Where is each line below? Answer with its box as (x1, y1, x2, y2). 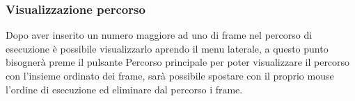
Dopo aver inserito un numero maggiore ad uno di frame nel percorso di (6, 28, 313, 42)
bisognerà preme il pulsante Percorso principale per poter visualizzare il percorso (6, 55, 350, 69)
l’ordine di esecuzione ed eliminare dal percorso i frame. (6, 82, 243, 96)
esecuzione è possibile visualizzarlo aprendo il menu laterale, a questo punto (6, 41, 329, 55)
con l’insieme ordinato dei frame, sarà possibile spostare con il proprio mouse (6, 68, 334, 82)
